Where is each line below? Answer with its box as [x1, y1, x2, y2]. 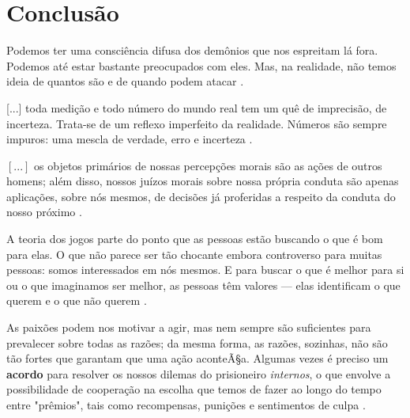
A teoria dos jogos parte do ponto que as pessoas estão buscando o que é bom [6, 230, 383, 247]
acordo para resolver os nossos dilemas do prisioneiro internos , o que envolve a [6, 365, 391, 382]
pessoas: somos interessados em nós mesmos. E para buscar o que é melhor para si [6, 261, 404, 278]
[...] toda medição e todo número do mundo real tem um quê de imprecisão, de [6, 99, 387, 116]
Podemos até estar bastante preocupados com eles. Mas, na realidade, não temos [6, 57, 397, 74]
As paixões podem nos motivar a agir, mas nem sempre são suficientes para [6, 319, 371, 336]
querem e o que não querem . [6, 292, 147, 309]
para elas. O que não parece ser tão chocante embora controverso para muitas [6, 245, 382, 262]
